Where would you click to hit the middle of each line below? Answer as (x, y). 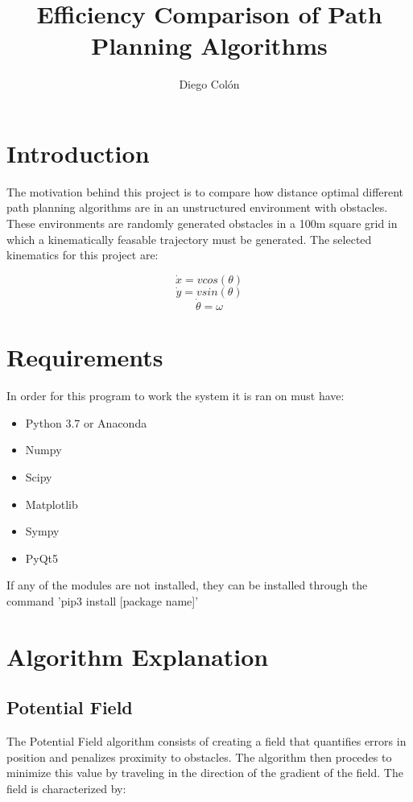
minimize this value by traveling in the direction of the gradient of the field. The (205, 773)
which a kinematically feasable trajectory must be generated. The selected (189, 239)
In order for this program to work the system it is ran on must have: (176, 396)
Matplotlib (52, 504)
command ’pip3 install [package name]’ (103, 600)
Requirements (85, 357)
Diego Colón (209, 84)
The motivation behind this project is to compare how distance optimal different (205, 191)
